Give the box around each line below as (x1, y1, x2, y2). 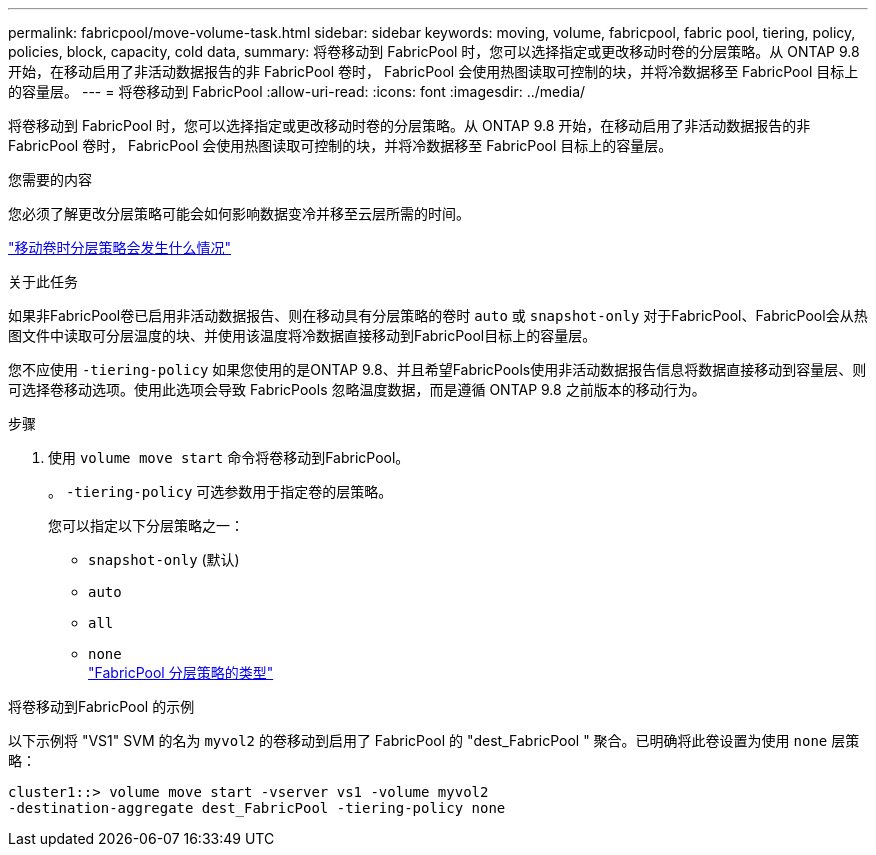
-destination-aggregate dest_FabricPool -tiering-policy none (8, 800, 506, 816)
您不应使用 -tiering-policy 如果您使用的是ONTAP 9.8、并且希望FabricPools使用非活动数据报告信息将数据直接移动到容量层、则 (8, 361, 867, 378)
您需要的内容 (8, 171, 92, 188)
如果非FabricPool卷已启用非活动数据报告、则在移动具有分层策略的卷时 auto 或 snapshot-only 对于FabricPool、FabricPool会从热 (8, 307, 868, 324)
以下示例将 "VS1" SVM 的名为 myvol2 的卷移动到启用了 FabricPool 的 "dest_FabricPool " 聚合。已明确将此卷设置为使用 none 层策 (8, 732, 860, 749)
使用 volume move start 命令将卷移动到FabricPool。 (48, 449, 410, 466)
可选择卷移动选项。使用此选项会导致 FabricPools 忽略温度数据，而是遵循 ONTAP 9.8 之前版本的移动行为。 (8, 381, 706, 398)
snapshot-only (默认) (88, 551, 240, 568)
